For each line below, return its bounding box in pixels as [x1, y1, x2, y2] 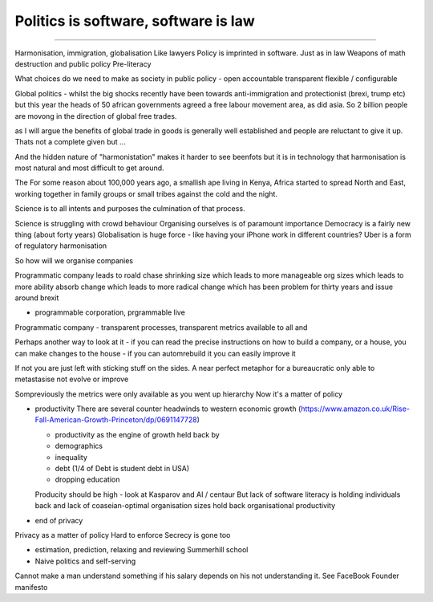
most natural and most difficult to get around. [14, 163, 164, 173]
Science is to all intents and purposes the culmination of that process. [14, 204, 245, 214]
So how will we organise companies [14, 255, 134, 265]
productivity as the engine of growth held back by [55, 429, 220, 439]
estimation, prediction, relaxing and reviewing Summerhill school [34, 545, 249, 555]
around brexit [14, 293, 59, 303]
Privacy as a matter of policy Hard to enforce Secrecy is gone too [14, 531, 231, 539]
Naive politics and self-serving [34, 556, 136, 566]
